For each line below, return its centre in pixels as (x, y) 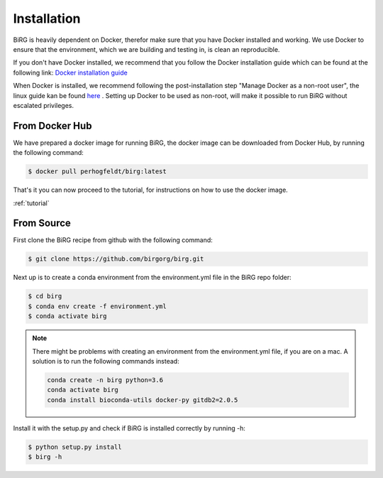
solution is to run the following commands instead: (106, 361)
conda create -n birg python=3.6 (105, 380)
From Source (42, 223)
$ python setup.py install (75, 447)
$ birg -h (45, 457)
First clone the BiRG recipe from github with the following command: (113, 240)
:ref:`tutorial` (31, 203)
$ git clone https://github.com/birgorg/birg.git (116, 259)
